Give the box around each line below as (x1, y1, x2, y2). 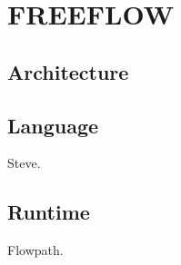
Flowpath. (7, 240, 64, 260)
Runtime (7, 198, 90, 226)
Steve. (7, 153, 41, 172)
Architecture (7, 57, 129, 85)
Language (7, 111, 99, 139)
